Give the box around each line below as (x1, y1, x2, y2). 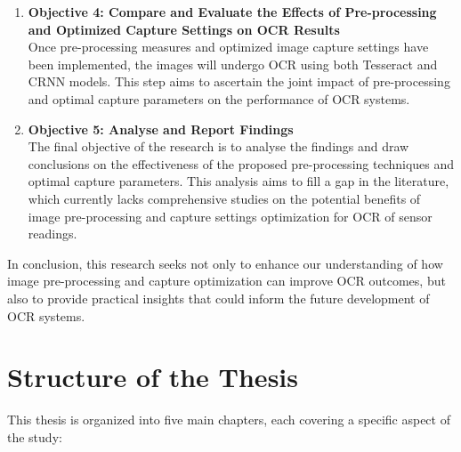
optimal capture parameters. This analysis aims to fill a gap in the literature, (28, 172, 449, 190)
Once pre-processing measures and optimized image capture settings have (28, 37, 429, 56)
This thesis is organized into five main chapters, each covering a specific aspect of (7, 410, 450, 429)
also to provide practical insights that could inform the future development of (7, 288, 430, 307)
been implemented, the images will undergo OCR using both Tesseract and (28, 54, 438, 73)
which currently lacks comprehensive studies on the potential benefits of (28, 189, 421, 207)
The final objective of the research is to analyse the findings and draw (28, 137, 409, 156)
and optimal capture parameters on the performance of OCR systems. (28, 89, 410, 108)
